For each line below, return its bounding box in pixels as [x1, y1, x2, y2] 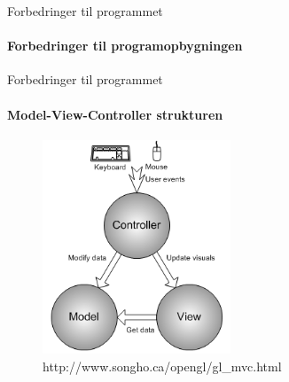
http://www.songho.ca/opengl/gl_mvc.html [43, 357, 282, 376]
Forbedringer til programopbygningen [7, 36, 243, 55]
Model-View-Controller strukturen [7, 105, 223, 123]
